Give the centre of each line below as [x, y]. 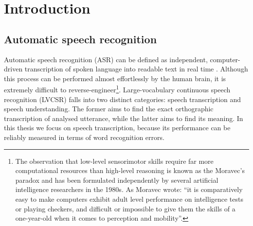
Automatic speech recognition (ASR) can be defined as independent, [106, 59]
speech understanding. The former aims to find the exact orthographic [109, 109]
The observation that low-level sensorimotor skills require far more [114, 161]
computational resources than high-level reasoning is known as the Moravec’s [130, 170]
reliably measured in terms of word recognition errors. [84, 137]
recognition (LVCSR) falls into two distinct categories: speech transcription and [123, 99]
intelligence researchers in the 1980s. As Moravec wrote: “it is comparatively [129, 189]
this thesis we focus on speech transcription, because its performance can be [117, 128]
